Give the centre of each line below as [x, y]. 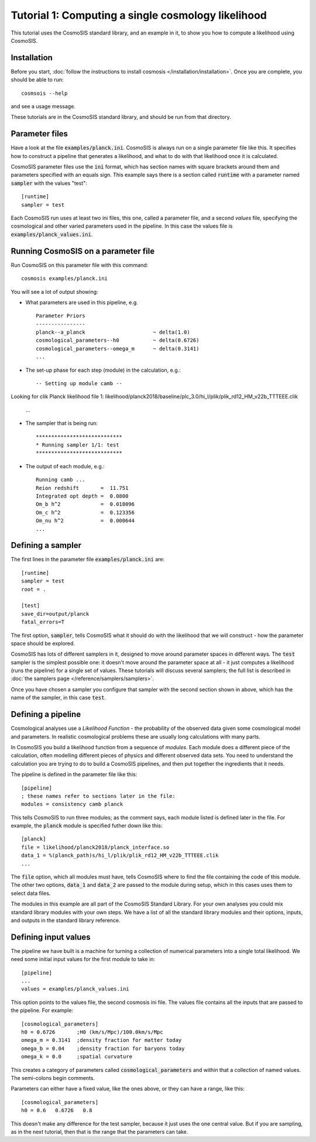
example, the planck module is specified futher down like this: [87, 826]
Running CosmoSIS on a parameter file [83, 251]
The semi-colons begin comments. [53, 1078]
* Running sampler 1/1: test [78, 445]
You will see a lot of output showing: [55, 291]
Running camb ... [61, 480]
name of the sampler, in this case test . [59, 698]
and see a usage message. [43, 107]
